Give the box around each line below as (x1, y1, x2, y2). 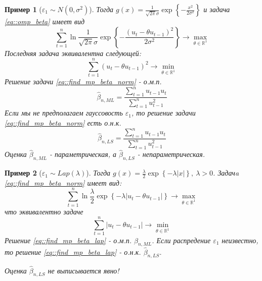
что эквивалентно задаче (5, 206, 83, 216)
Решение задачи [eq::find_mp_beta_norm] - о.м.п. (5, 76, 162, 87)
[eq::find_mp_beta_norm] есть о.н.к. (5, 117, 121, 128)
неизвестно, (222, 235, 258, 245)
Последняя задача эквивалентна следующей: (5, 47, 142, 58)
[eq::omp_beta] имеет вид (5, 16, 84, 26)
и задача (203, 4, 230, 14)
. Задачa (213, 167, 239, 178)
